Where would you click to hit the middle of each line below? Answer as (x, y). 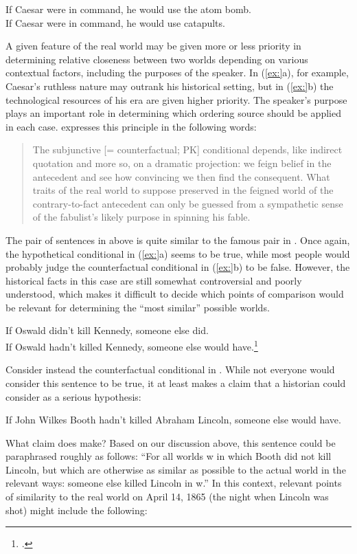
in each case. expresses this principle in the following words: (131, 126)
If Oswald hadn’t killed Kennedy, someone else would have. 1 (132, 345)
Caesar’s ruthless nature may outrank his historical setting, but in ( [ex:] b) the (170, 86)
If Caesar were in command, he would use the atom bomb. (128, 9)
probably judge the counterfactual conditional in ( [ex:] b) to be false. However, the (178, 267)
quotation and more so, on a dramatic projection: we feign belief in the (182, 163)
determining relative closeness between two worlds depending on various (157, 59)
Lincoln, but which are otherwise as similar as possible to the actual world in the (176, 469)
